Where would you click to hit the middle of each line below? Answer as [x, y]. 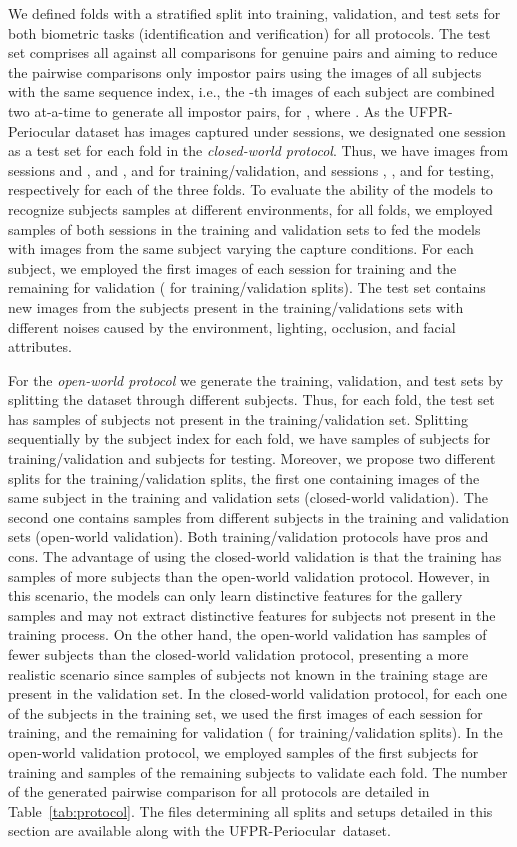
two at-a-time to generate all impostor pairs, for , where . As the [206, 110]
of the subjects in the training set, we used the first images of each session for [245, 712]
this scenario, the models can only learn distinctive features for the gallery [235, 595]
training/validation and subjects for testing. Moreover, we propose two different [252, 458]
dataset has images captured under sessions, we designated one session [290, 130]
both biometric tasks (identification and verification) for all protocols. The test [249, 32]
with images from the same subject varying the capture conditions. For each [241, 248]
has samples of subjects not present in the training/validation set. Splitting [238, 418]
